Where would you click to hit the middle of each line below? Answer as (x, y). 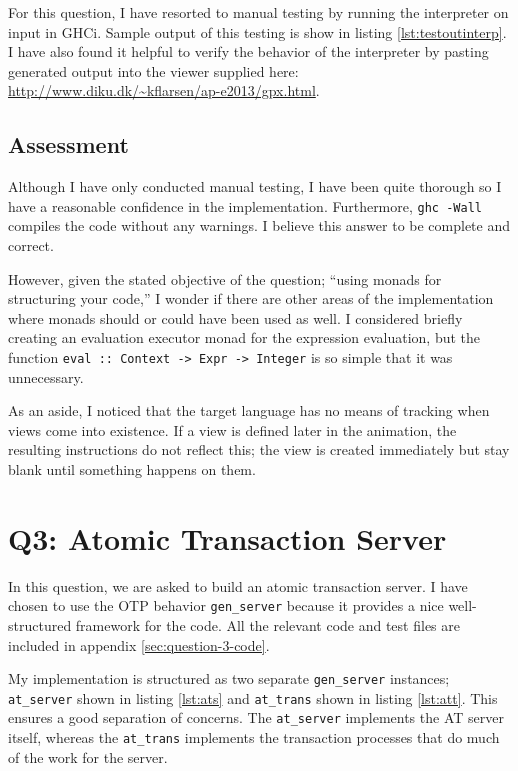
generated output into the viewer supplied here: (153, 70)
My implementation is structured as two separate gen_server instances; (229, 678)
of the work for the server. (88, 756)
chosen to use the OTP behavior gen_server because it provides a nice (226, 605)
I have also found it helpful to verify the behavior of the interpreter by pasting (248, 51)
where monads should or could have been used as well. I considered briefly (235, 317)
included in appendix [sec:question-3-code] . (139, 644)
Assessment (68, 144)
